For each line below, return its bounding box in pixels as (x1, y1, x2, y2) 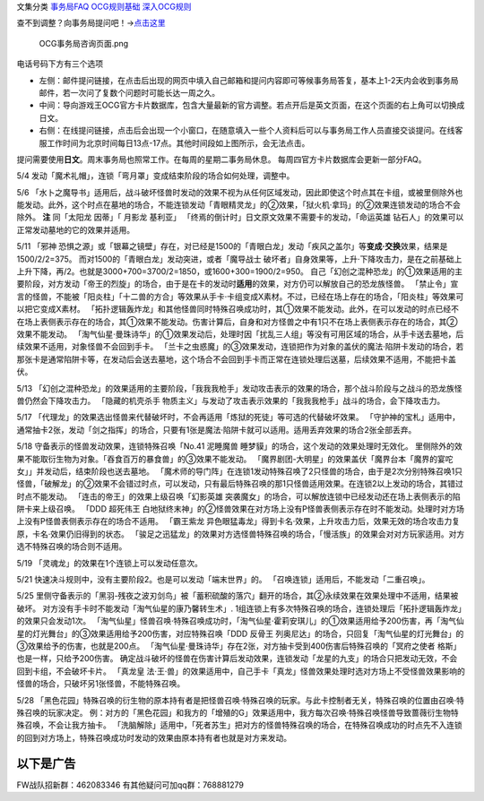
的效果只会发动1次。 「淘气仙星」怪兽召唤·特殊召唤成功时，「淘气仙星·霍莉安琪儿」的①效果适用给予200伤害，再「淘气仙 (16, 616, 465, 626)
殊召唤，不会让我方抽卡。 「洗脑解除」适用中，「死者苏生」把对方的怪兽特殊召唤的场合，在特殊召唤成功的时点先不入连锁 (16, 719, 462, 730)
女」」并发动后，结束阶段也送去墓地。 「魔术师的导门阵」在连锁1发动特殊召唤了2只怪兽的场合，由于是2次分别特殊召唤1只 (16, 466, 463, 477)
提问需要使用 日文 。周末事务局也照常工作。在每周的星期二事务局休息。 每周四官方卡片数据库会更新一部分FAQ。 (16, 153, 427, 165)
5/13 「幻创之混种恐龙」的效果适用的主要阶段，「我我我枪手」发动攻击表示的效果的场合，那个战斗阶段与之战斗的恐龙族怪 (16, 383, 462, 393)
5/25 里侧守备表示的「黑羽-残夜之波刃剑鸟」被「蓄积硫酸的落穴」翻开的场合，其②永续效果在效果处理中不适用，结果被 (16, 590, 459, 601)
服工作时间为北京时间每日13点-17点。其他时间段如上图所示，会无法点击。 (39, 137, 310, 148)
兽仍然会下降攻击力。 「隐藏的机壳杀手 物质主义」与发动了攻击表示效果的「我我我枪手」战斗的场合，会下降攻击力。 (16, 395, 445, 406)
